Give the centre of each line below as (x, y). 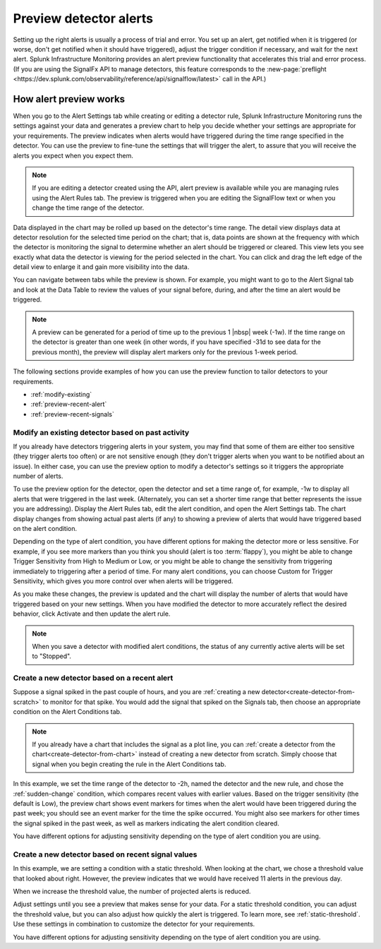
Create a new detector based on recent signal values (105, 854)
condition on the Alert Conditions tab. (67, 712)
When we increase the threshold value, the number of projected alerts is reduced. (132, 891)
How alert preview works (69, 99)
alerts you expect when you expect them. (73, 155)
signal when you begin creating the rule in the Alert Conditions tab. (129, 764)
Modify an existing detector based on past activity (101, 432)
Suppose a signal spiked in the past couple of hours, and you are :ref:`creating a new (137, 692)
